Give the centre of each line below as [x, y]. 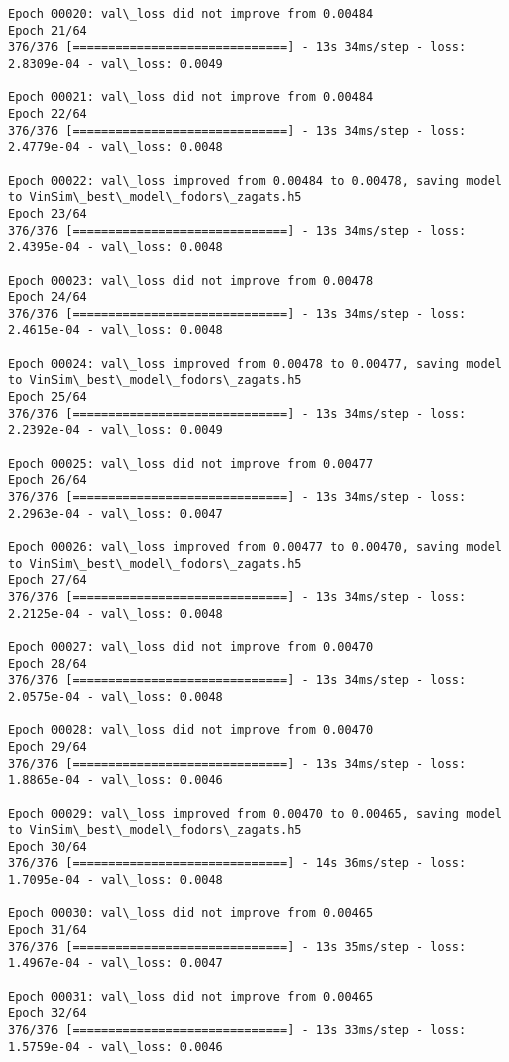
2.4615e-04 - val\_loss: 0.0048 [115, 330]
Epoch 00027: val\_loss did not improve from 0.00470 [191, 646]
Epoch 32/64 [47, 1013]
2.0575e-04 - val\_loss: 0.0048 [115, 696]
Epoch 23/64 [47, 213]
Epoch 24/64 [47, 297]
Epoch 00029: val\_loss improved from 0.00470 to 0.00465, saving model [255, 813]
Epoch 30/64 [47, 846]
